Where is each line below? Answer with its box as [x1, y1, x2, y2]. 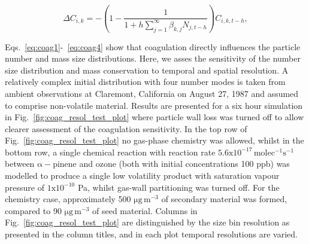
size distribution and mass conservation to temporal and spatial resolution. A [5, 63, 289, 76]
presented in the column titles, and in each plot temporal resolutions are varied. [5, 228, 298, 240]
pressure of [5, 181, 44, 193]
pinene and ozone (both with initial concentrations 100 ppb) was [53, 157, 290, 170]
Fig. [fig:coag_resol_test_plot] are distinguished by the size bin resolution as [5, 216, 290, 228]
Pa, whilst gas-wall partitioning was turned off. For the [77, 181, 280, 193]
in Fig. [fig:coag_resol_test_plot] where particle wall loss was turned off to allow [5, 111, 304, 123]
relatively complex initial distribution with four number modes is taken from [5, 75, 286, 88]
